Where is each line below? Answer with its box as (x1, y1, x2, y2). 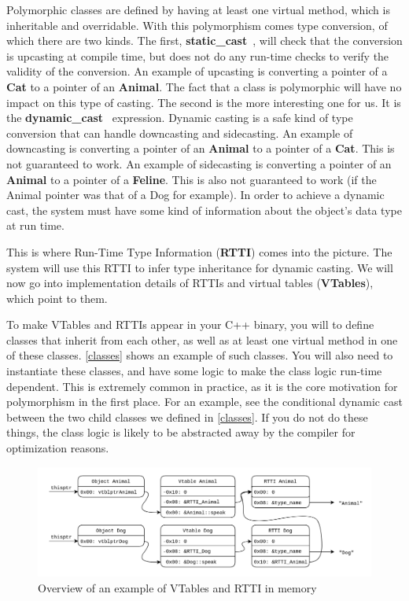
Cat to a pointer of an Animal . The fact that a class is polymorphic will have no (6, 78, 402, 94)
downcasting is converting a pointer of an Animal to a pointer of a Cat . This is (6, 140, 395, 157)
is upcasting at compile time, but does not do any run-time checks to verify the (6, 47, 389, 64)
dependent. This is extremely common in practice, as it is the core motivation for (6, 378, 398, 394)
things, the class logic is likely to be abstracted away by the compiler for (6, 424, 356, 441)
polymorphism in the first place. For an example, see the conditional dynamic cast (6, 393, 403, 410)
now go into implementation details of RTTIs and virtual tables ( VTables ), (6, 275, 374, 291)
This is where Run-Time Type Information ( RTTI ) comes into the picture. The (6, 243, 392, 260)
